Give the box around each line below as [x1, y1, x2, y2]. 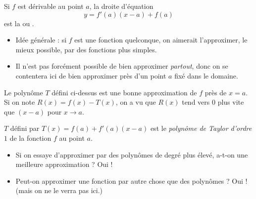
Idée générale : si [15, 35, 67, 45]
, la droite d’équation [89, 1, 154, 11]
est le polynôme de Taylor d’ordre [150, 123, 252, 133]
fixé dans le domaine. [174, 70, 238, 80]
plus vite [217, 97, 244, 107]
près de [205, 87, 227, 97]
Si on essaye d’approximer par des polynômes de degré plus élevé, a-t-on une [15, 149, 248, 159]
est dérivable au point [17, 1, 84, 11]
